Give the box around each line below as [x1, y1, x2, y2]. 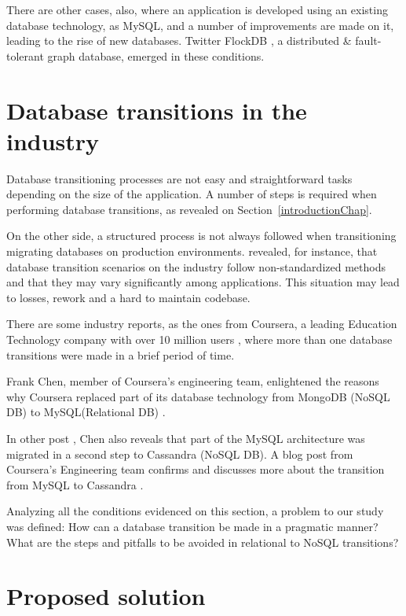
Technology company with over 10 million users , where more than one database [6, 331, 393, 348]
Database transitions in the [6, 94, 307, 126]
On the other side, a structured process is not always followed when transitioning [6, 227, 397, 244]
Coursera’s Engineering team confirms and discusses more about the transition [6, 461, 385, 478]
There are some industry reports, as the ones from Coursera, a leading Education [6, 315, 397, 332]
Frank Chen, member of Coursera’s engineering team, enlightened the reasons [6, 373, 379, 389]
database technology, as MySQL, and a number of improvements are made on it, [6, 17, 394, 33]
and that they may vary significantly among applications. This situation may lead [6, 274, 400, 290]
